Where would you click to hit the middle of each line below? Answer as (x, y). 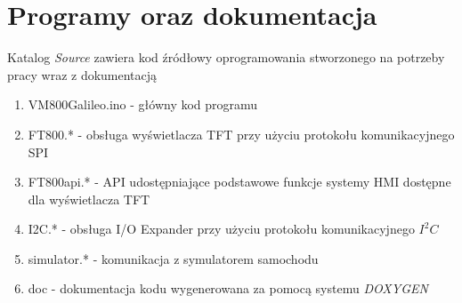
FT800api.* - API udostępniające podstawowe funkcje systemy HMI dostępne (239, 182)
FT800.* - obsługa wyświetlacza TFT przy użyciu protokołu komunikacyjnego (241, 134)
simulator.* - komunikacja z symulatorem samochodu (173, 258)
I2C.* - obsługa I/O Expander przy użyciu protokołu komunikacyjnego (221, 229)
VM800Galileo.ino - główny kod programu (143, 104)
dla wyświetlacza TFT (89, 199)
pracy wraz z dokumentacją (82, 74)
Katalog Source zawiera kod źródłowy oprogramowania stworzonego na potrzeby (226, 57)
